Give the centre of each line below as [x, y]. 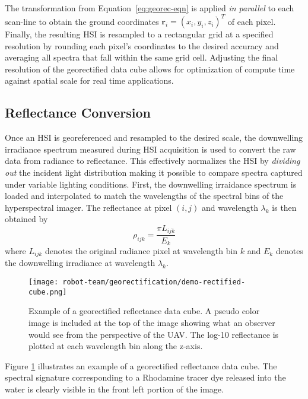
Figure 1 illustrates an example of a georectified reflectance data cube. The [141, 365]
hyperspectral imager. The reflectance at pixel [88, 207]
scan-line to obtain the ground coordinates [82, 21]
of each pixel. [252, 21]
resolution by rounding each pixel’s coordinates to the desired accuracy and [142, 45]
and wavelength [230, 207]
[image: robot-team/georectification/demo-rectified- [137, 282]
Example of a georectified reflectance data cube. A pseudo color [144, 311]
